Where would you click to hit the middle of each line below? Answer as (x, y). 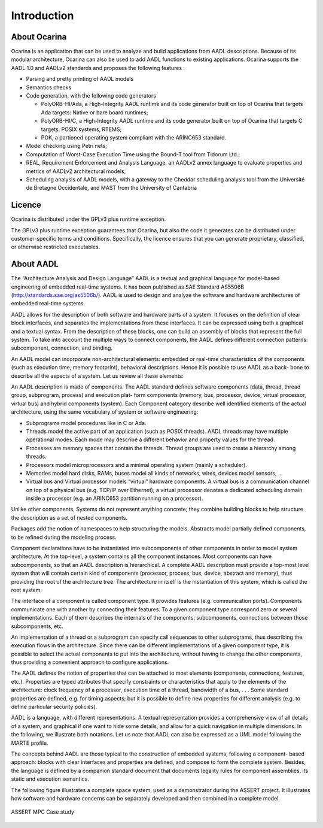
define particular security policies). (54, 707)
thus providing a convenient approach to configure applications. (90, 662)
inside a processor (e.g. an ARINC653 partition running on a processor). (115, 498)
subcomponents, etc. (37, 626)
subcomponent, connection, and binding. (62, 348)
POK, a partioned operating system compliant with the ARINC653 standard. (134, 137)
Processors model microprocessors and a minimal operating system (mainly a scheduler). (137, 465)
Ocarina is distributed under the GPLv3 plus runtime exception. (89, 219)
